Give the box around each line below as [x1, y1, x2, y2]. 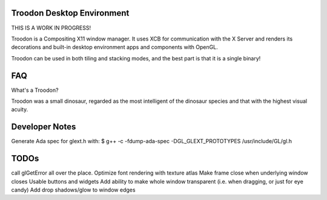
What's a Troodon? [11, 86, 59, 94]
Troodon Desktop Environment [11, 8, 130, 18]
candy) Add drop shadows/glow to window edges [11, 186, 136, 193]
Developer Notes [11, 121, 76, 132]
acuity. [11, 106, 28, 113]
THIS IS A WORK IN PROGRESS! [11, 24, 91, 31]
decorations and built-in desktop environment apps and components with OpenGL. [11, 44, 218, 51]
